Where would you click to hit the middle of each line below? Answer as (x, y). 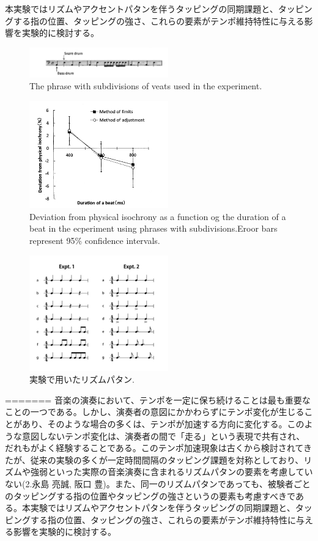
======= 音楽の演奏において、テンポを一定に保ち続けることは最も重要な (158, 399)
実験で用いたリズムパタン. (82, 379)
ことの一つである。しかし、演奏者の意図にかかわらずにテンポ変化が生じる (155, 412)
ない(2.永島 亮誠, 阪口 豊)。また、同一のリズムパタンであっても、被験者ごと (158, 484)
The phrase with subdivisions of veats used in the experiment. (146, 86)
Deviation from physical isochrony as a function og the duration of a (158, 216)
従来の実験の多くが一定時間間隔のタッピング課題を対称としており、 (167, 459)
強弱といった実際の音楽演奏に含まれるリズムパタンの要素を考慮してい (172, 472)
